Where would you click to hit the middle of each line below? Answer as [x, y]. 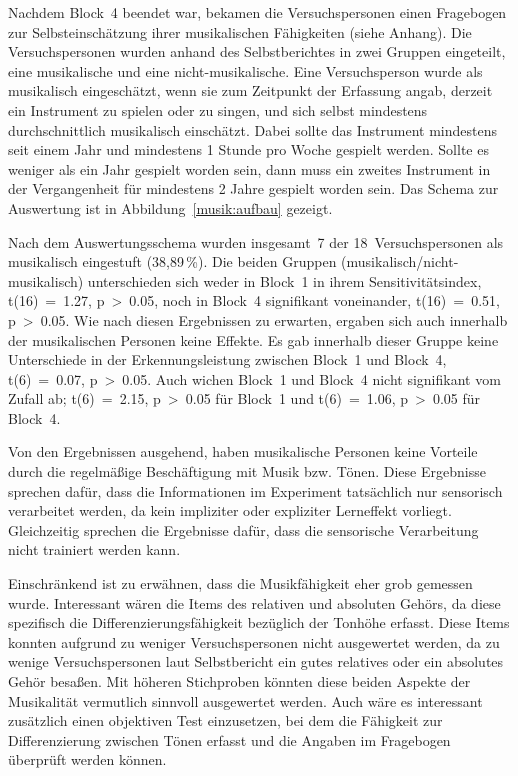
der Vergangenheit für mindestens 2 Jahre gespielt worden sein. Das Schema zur [253, 188]
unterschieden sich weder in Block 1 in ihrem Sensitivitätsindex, [284, 280]
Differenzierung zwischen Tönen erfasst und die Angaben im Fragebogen [229, 739]
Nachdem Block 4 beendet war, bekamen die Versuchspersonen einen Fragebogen [257, 12]
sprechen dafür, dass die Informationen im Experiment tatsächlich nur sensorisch [255, 490]
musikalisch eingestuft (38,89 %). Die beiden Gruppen [172, 261]
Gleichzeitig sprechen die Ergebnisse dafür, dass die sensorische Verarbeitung [243, 529]
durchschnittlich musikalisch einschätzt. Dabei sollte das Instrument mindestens [253, 129]
